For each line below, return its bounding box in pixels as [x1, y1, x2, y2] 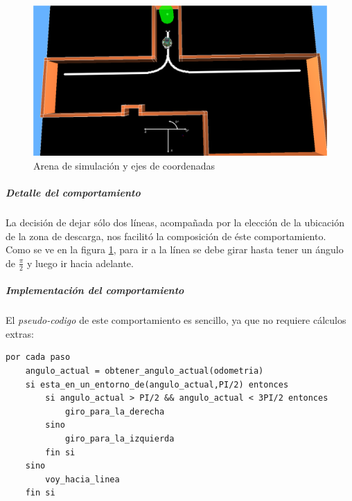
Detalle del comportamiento [6, 185, 141, 200]
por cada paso [6, 352, 71, 363]
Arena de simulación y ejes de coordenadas [33, 158, 215, 172]
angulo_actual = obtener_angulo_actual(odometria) [25, 366, 264, 376]
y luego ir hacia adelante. [26, 255, 134, 270]
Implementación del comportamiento [6, 283, 184, 298]
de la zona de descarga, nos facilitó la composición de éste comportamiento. [6, 228, 326, 243]
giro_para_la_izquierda [64, 434, 175, 444]
